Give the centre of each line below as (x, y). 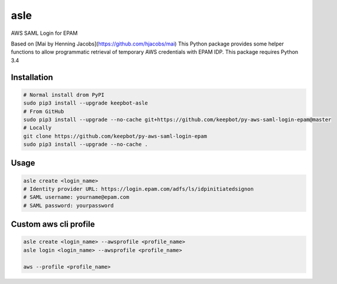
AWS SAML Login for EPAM (44, 33)
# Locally (37, 128)
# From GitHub (44, 111)
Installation (32, 77)
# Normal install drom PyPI (64, 95)
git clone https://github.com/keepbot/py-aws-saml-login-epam (115, 136)
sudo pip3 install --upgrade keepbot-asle (86, 103)
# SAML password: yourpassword (69, 205)
